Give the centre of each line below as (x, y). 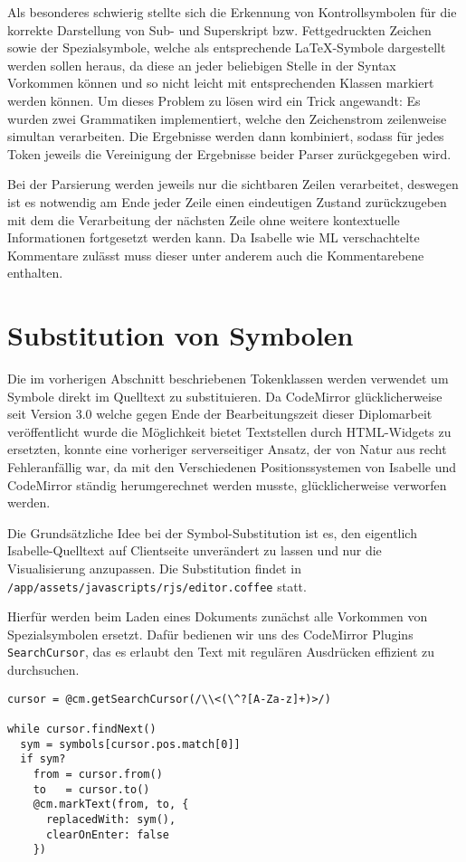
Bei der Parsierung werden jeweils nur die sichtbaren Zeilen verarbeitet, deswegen (233, 184)
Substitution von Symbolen (181, 335)
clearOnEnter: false (107, 834)
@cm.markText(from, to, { (111, 805)
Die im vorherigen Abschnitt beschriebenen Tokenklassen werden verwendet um (228, 379)
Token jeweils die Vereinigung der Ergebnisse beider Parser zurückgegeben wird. (229, 153)
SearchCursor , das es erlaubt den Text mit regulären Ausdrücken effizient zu (221, 652)
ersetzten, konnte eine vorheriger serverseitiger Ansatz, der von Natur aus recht (227, 449)
